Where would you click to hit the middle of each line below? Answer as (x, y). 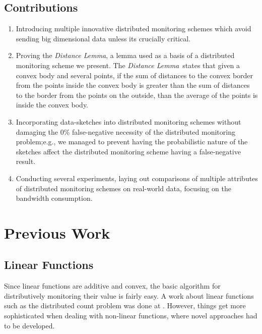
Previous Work (57, 232)
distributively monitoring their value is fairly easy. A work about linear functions (129, 295)
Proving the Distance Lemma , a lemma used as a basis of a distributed (125, 55)
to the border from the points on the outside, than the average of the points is (137, 95)
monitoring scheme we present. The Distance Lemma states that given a (128, 65)
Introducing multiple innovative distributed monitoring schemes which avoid (134, 29)
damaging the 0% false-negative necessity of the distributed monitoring (125, 131)
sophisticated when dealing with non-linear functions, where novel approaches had (131, 316)
